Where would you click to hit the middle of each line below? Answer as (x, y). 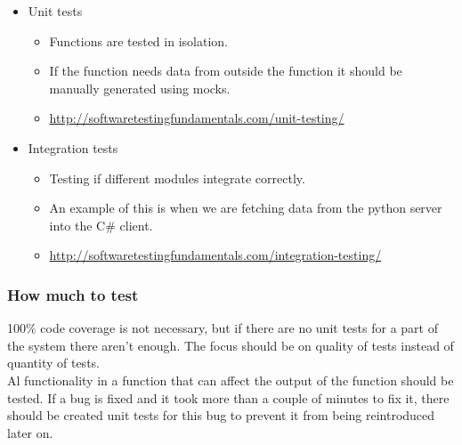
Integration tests (73, 147)
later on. (30, 432)
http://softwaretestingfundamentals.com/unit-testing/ (197, 118)
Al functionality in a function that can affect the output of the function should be (231, 380)
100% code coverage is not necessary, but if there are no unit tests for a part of (223, 328)
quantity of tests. (53, 363)
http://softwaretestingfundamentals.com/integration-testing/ (215, 255)
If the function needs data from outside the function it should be (226, 71)
